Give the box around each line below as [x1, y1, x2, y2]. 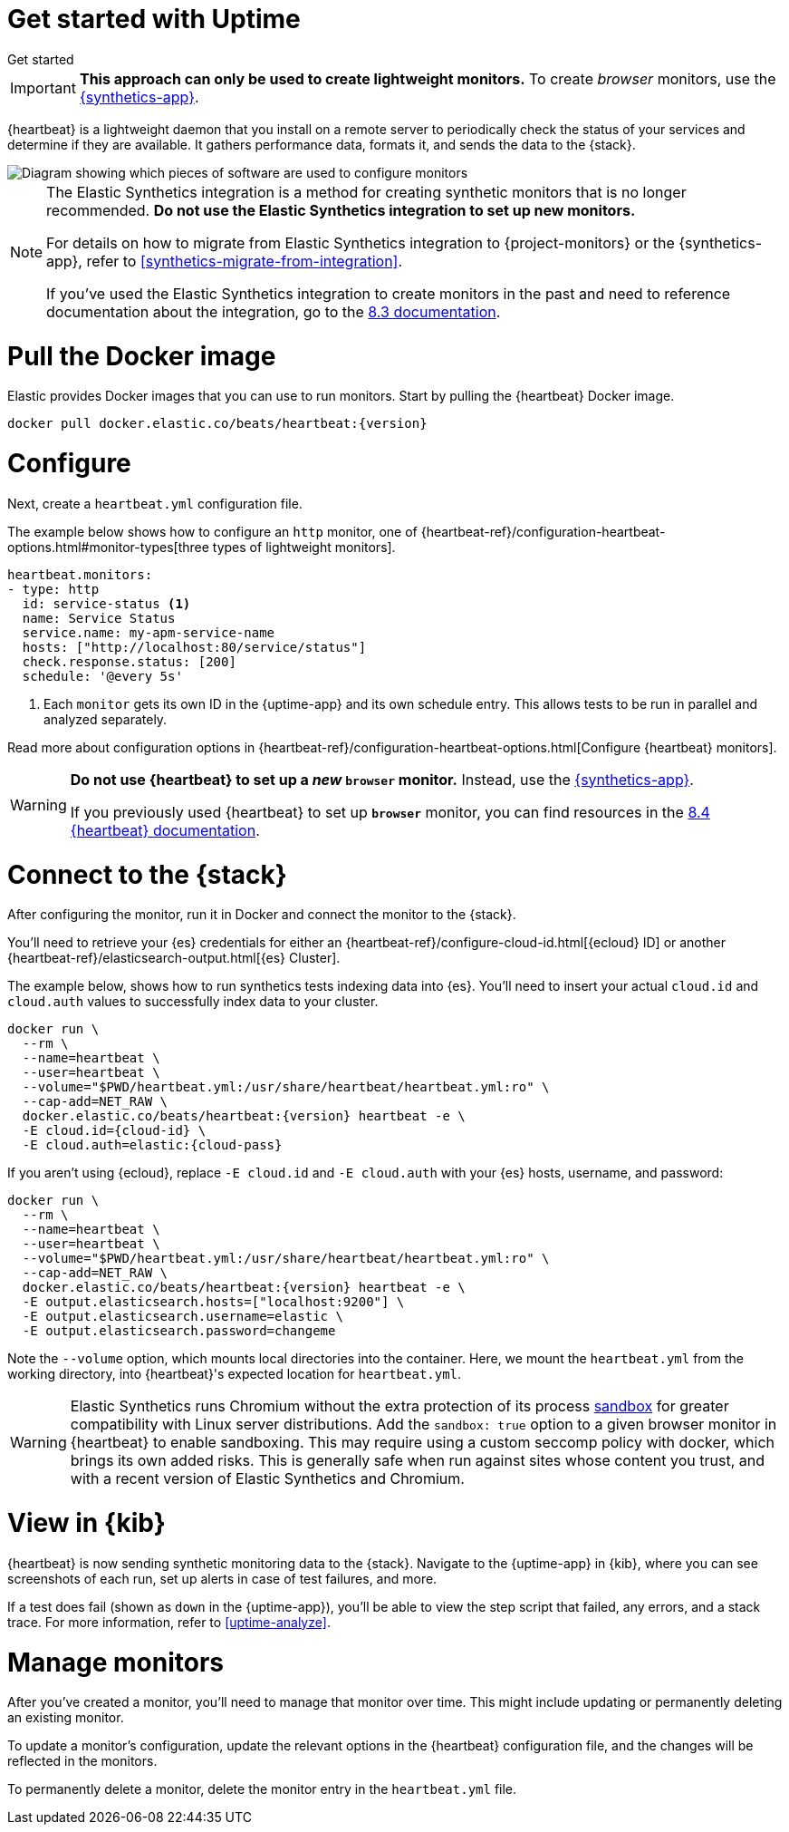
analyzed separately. [43, 711, 168, 727]
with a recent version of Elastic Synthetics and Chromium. [70, 1469, 465, 1488]
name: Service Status [22, 610, 176, 625]
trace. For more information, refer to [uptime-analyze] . [7, 1614, 331, 1630]
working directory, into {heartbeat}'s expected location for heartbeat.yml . [7, 1366, 462, 1382]
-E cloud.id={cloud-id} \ [22, 1123, 207, 1139]
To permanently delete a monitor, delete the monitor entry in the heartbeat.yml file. [7, 1781, 517, 1798]
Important [10, 78, 76, 97]
